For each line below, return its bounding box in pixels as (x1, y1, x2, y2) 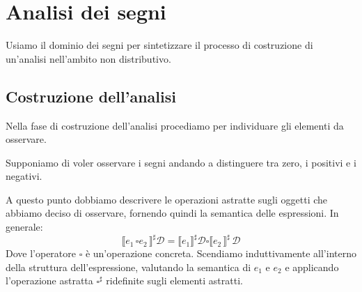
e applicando (285, 259, 339, 274)
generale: (6, 220, 43, 234)
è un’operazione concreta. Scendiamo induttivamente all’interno (85, 246, 356, 261)
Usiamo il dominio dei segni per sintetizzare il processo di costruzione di (6, 38, 313, 52)
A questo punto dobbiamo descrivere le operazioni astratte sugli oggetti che (6, 192, 328, 206)
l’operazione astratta (6, 273, 93, 288)
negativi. (6, 169, 42, 183)
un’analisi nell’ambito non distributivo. (6, 51, 171, 66)
